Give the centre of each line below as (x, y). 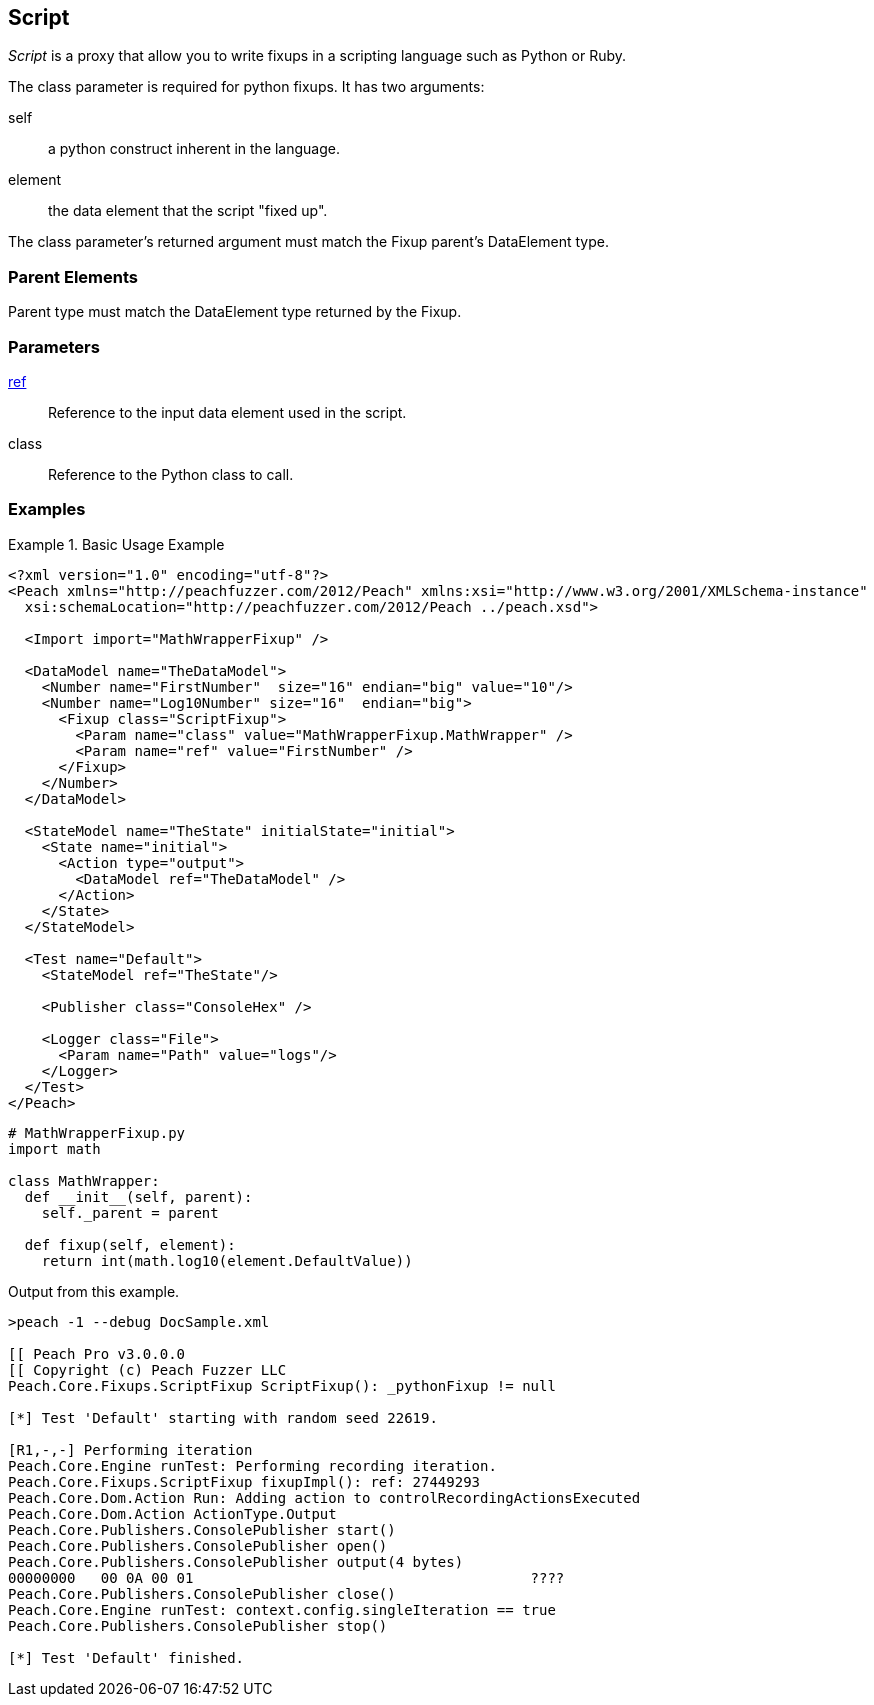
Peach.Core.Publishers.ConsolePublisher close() (202, 1593)
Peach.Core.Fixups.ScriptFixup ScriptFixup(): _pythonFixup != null (282, 1385)
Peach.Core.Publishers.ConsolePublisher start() (202, 1529)
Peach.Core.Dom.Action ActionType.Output (172, 1513)
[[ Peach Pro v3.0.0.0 (97, 1353)
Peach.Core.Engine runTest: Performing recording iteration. (252, 1465)
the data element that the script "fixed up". (188, 211)
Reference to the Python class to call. (171, 474)
